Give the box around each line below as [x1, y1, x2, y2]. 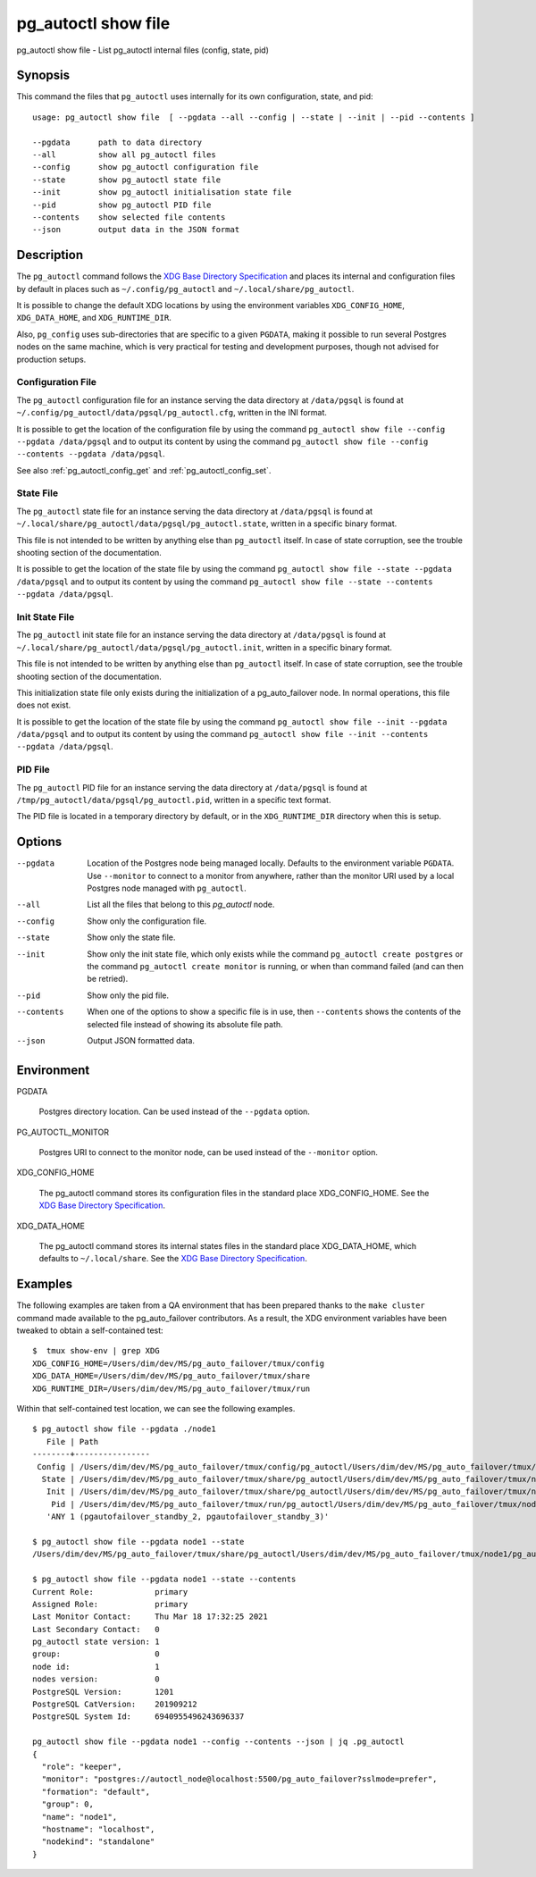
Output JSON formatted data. [87, 1035, 196, 1045]
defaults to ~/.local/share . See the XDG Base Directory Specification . [38, 1253, 307, 1264]
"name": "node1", [41, 1812, 118, 1822]
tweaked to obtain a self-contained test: [16, 1325, 164, 1336]
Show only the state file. [87, 932, 176, 943]
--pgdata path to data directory [32, 137, 203, 147]
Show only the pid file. [87, 990, 170, 1001]
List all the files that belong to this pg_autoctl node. [87, 899, 275, 910]
